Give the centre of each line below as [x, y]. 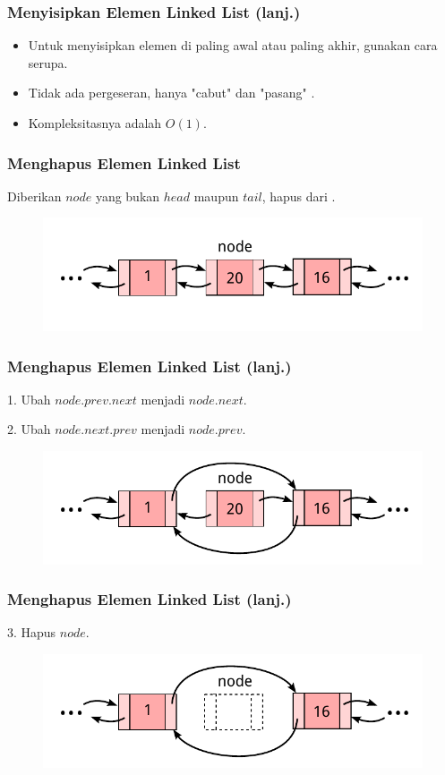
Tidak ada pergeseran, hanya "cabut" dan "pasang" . [171, 93]
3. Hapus [32, 632]
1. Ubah [29, 399]
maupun [216, 196]
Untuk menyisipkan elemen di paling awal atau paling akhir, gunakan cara [233, 45]
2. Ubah [29, 429]
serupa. [48, 62]
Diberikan [34, 196]
